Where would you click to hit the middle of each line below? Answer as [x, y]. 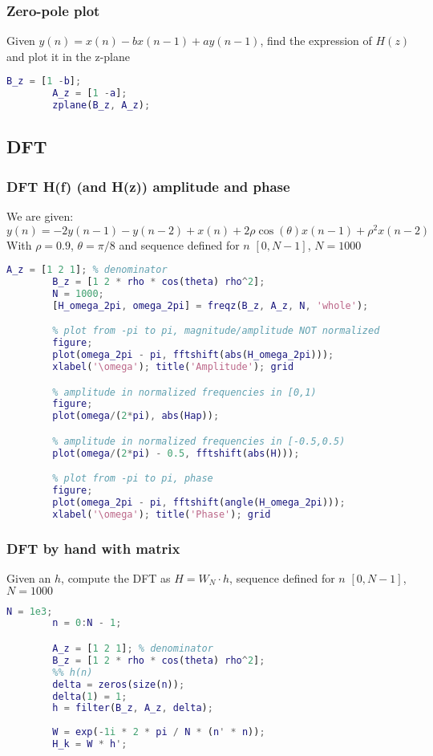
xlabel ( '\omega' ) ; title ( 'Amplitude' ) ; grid [173, 367]
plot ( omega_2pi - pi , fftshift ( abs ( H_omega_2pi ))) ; [193, 355]
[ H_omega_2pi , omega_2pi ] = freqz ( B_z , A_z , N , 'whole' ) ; [210, 305]
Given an [29, 578]
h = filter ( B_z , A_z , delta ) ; [133, 708]
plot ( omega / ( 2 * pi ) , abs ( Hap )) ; [136, 416]
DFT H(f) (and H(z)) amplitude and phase [148, 186]
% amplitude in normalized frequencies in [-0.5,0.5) [199, 441]
